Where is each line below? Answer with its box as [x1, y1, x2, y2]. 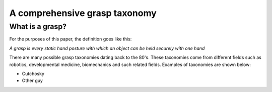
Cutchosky [22, 70, 45, 76]
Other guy [22, 77, 43, 83]
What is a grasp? [9, 22, 67, 31]
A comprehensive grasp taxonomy [9, 7, 157, 18]
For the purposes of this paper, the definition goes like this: [9, 36, 132, 42]
